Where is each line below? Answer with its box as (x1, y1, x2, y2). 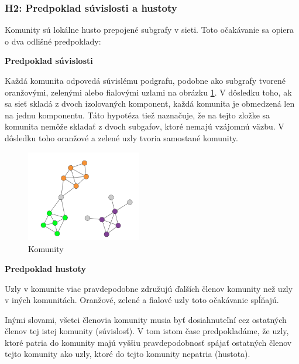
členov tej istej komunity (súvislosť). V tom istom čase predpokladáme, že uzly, (5, 325, 289, 337)
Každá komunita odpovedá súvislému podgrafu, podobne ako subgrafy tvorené (5, 74, 286, 86)
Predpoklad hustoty (5, 262, 86, 274)
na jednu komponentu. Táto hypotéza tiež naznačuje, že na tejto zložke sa (5, 108, 270, 121)
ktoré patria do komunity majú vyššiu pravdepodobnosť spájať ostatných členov (5, 336, 292, 348)
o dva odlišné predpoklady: (5, 35, 101, 47)
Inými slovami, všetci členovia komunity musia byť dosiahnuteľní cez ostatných (5, 313, 287, 325)
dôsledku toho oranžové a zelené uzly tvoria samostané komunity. (5, 131, 238, 144)
